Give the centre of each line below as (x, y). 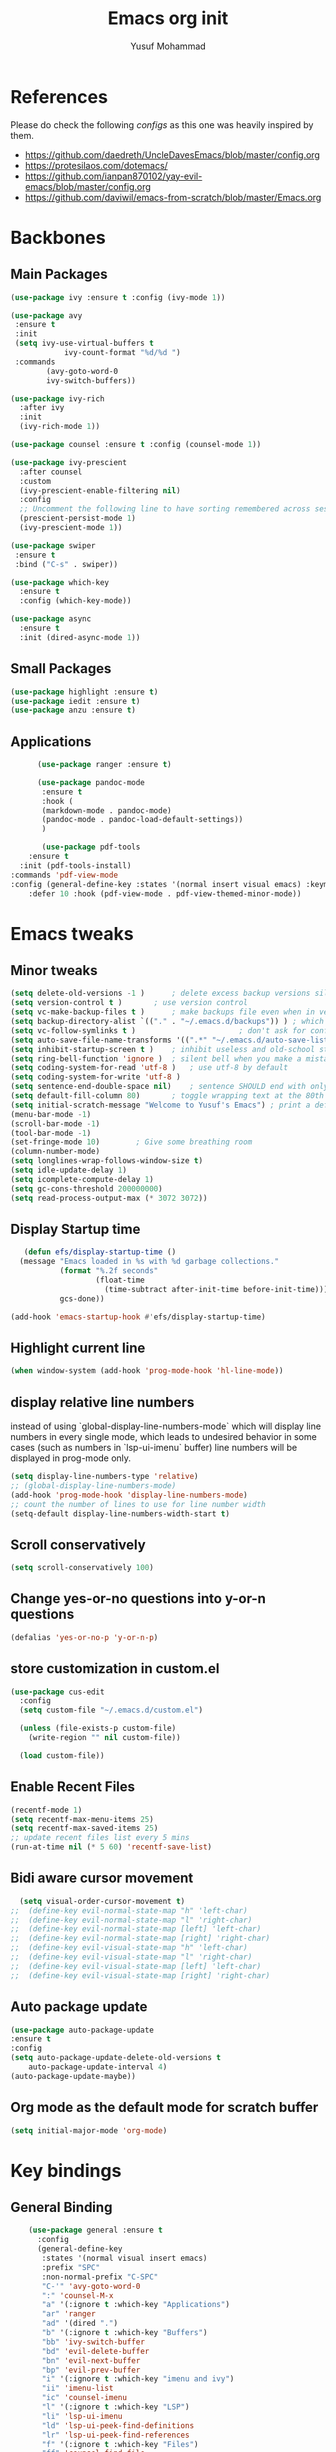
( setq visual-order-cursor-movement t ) (102, 1901)
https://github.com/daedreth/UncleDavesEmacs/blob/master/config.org (172, 154)
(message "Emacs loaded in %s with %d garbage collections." (149, 1262)
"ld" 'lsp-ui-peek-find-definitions (118, 2425)
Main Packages (59, 274)
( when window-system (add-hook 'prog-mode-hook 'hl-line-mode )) (147, 1371)
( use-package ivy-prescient (69, 462)
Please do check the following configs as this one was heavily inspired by (162, 124)
